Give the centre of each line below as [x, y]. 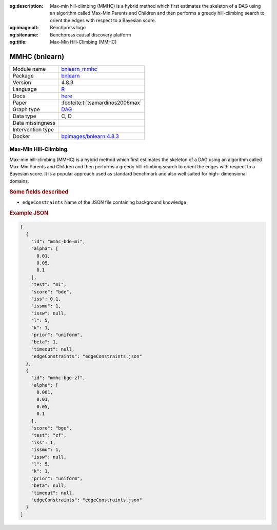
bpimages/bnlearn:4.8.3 [90, 136]
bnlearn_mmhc [79, 69]
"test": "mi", [49, 284]
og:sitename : [24, 35]
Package [23, 75]
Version [22, 82]
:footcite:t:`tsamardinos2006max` [102, 103]
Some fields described [39, 191]
